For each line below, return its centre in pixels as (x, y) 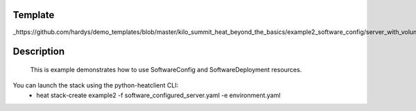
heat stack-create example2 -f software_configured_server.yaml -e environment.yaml (158, 95)
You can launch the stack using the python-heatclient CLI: (96, 85)
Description (39, 52)
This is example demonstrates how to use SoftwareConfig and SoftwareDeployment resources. (166, 69)
